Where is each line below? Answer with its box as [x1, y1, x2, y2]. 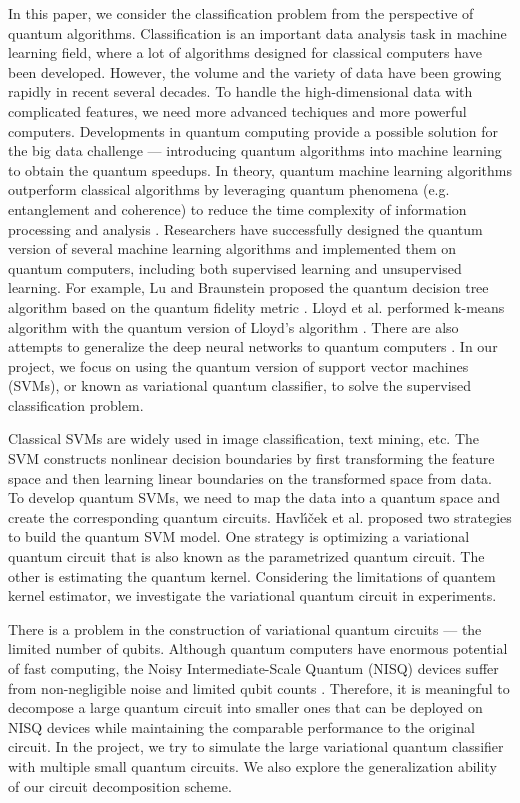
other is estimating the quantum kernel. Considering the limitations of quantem [8, 565, 496, 586]
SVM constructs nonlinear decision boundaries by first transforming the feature [8, 448, 495, 469]
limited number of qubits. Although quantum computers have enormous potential [8, 638, 508, 659]
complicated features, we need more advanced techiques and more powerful [8, 100, 467, 121]
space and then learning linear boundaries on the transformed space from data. [8, 467, 492, 488]
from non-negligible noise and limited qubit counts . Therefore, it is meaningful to [8, 677, 510, 698]
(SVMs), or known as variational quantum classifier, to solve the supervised [8, 375, 472, 396]
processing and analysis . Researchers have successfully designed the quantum [8, 218, 483, 239]
